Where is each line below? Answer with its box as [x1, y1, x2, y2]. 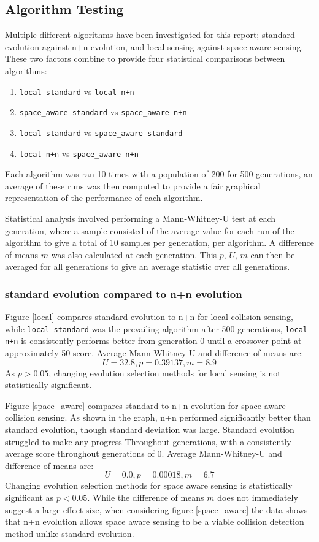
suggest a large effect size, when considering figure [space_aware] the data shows [5, 503, 308, 516]
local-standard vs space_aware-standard [19, 126, 183, 139]
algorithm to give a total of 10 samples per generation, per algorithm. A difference [5, 236, 314, 249]
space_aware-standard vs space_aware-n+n [19, 105, 187, 118]
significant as [5, 491, 54, 504]
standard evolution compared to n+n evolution [5, 286, 242, 301]
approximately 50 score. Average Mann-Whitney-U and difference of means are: [5, 346, 304, 359]
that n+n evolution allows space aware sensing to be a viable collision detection [5, 515, 304, 528]
